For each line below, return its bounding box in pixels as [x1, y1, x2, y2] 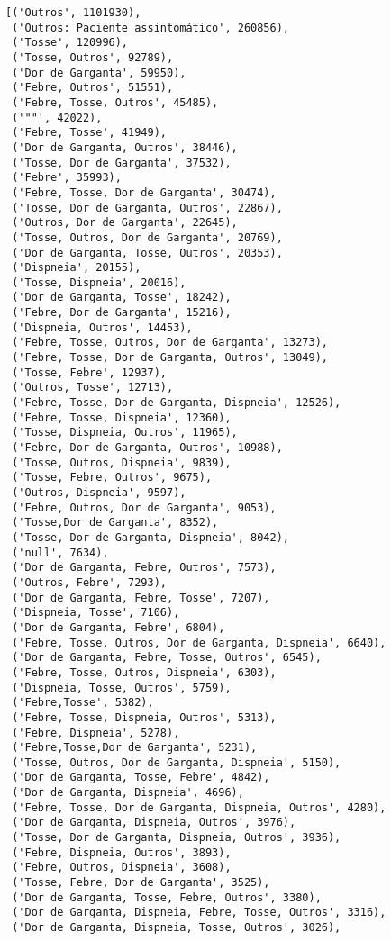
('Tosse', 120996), [12, 36, 129, 50]
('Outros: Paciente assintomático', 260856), [12, 21, 289, 34]
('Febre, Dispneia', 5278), [12, 726, 180, 739]
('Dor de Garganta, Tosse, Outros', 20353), [12, 246, 283, 259]
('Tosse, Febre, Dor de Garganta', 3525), [12, 876, 270, 890]
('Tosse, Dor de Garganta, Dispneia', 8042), [12, 530, 289, 544]
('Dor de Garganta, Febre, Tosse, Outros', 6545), [12, 651, 322, 665]
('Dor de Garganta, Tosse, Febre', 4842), [12, 771, 270, 784]
